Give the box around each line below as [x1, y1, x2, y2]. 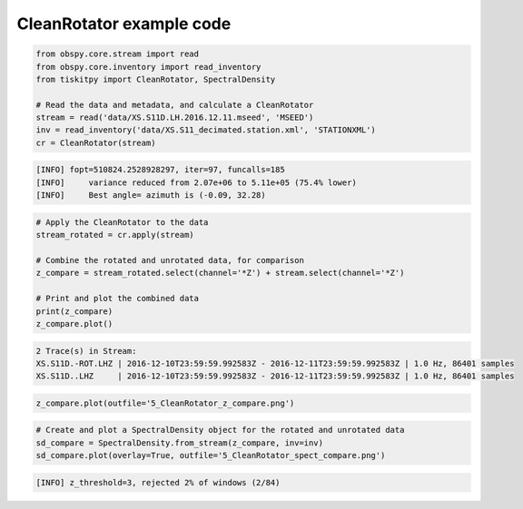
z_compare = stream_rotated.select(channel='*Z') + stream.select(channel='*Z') [35, 268, 405, 279]
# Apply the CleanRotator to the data [35, 217, 209, 227]
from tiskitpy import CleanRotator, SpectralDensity [35, 73, 276, 84]
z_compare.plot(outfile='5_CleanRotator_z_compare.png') [35, 397, 295, 408]
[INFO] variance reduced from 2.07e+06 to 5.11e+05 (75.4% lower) [35, 177, 358, 188]
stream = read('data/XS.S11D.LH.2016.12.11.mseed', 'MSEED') [35, 113, 314, 122]
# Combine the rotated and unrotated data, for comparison [35, 255, 304, 265]
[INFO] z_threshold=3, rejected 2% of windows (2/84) [35, 477, 281, 487]
